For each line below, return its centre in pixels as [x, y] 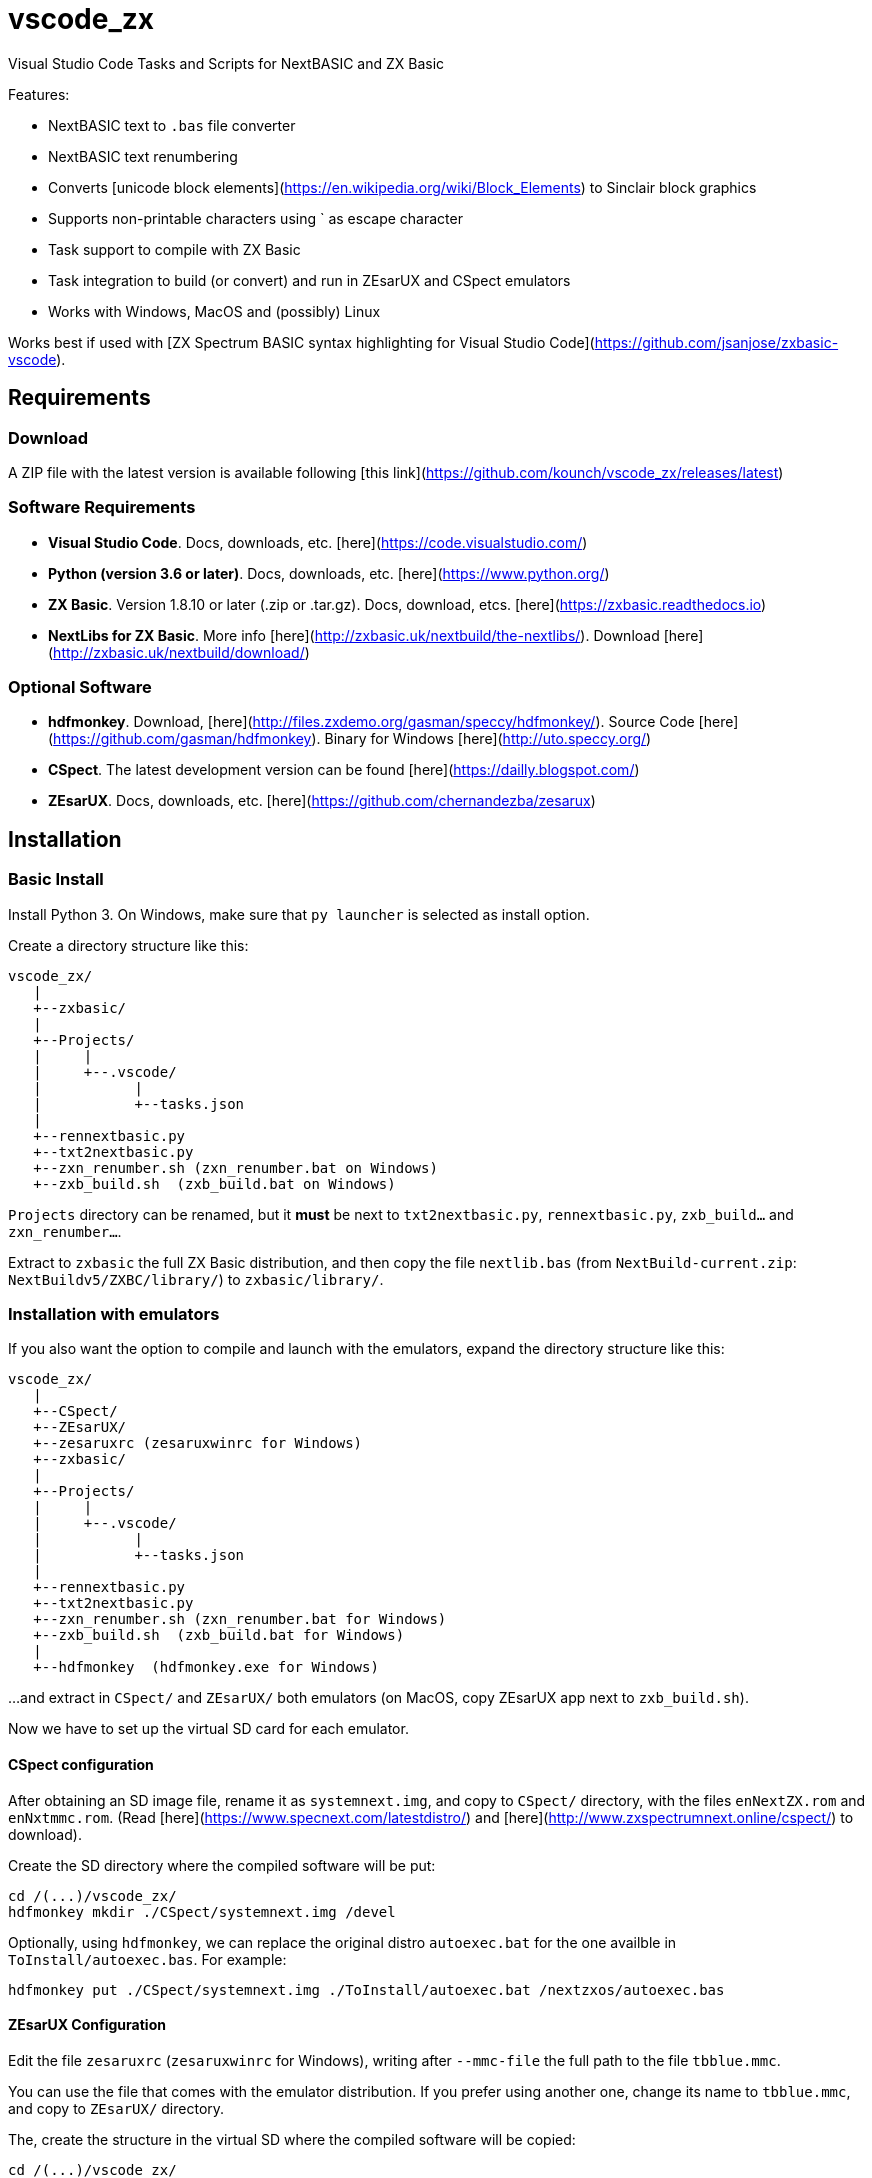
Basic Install [56, 879]
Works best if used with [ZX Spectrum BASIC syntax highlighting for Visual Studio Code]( [301, 342]
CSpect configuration [81, 1765]
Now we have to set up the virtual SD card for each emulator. [208, 1729]
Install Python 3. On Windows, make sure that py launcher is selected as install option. [299, 914]
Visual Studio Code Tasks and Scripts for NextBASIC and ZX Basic [226, 63]
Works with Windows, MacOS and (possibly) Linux [214, 311]
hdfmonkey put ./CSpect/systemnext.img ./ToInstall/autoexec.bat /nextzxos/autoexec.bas [366, 1989]
